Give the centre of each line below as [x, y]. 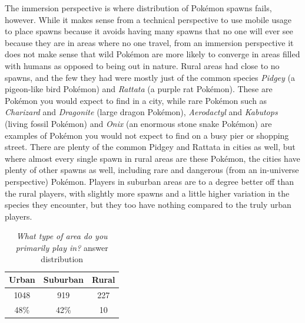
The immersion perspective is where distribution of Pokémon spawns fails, [138, 8]
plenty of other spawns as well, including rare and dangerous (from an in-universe [152, 170]
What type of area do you [62, 236]
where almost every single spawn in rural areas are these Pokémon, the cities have [152, 158]
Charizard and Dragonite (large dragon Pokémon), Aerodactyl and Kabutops [141, 112]
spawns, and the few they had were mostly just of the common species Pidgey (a [150, 77]
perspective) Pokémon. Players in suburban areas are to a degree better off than [149, 181]
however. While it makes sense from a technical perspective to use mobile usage [148, 19]
